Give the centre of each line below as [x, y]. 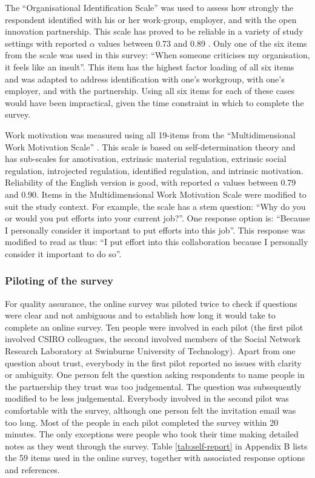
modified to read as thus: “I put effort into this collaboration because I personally [157, 242]
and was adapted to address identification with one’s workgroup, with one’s [145, 79]
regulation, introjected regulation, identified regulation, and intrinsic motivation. [154, 170]
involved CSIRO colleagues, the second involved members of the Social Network [153, 339]
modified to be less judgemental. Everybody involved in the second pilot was [147, 398]
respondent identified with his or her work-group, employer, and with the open [151, 19]
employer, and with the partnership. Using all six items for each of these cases [150, 91]
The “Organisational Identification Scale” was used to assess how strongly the [149, 7]
